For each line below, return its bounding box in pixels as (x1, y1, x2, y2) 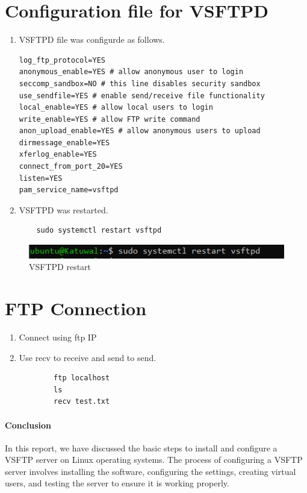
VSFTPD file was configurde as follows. (19, 33, 165, 46)
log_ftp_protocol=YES (19, 55, 105, 64)
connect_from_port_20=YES (19, 162, 123, 171)
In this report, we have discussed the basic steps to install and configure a (5, 441, 278, 454)
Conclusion (5, 418, 52, 431)
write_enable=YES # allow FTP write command (19, 115, 200, 124)
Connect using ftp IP (19, 330, 97, 343)
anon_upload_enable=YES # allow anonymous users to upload (19, 127, 261, 136)
